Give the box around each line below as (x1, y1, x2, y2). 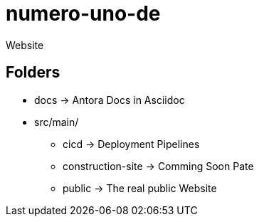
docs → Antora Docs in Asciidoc (34, 93, 185, 106)
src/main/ (34, 115, 79, 128)
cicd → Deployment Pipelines (63, 137, 200, 150)
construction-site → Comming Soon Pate (63, 159, 254, 172)
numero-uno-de (6, 1, 161, 26)
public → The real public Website (63, 181, 217, 194)
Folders (6, 63, 60, 82)
